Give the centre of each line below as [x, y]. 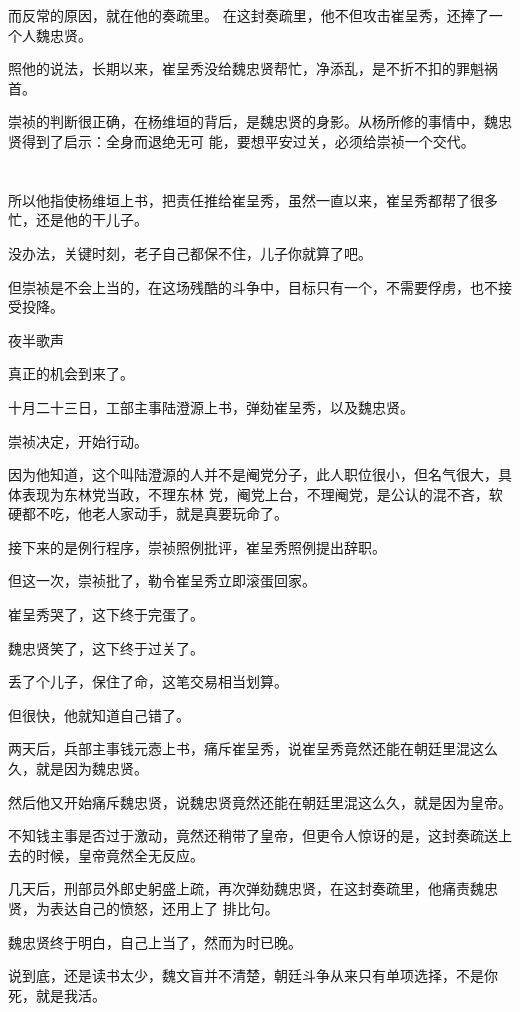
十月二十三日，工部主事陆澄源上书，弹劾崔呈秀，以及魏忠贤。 [211, 406]
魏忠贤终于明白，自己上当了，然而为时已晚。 [155, 941]
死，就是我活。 [57, 994]
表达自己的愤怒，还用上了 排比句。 [164, 908]
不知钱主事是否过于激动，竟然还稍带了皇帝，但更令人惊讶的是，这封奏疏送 [253, 835]
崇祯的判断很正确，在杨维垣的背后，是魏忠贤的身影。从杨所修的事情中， [246, 121]
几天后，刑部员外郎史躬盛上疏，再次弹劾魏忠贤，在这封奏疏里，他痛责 [239, 888]
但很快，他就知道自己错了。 [99, 714]
